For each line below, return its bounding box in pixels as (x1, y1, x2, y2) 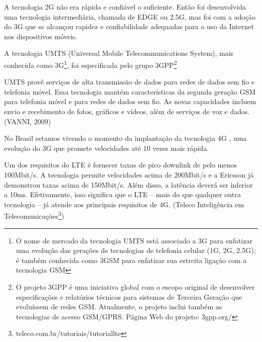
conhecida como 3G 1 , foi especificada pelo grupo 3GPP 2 (4, 58, 177, 70)
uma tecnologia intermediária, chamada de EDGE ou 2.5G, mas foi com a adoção (4, 11, 256, 22)
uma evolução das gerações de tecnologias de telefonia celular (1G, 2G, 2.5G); (16, 245, 256, 255)
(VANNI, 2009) (4, 116, 51, 126)
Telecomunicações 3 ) (4, 209, 64, 221)
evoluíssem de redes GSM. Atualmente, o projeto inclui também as (16, 301, 222, 312)
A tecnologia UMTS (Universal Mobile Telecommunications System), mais (4, 48, 234, 58)
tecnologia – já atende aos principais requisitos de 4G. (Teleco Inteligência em (4, 199, 244, 209)
